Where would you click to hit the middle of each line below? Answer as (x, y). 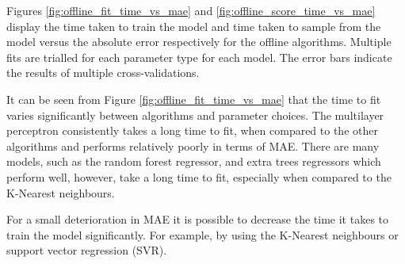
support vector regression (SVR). (87, 250)
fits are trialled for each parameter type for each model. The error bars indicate (199, 57)
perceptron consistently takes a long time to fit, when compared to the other (192, 130)
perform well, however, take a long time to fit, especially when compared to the (199, 176)
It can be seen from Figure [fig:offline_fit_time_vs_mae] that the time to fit (194, 99)
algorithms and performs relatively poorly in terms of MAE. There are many (193, 145)
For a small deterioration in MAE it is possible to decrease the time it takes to (198, 219)
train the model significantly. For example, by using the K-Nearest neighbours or (202, 234)
